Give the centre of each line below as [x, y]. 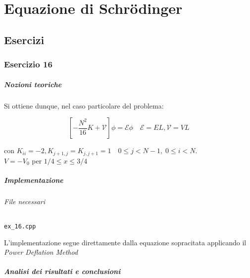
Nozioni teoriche [33, 84]
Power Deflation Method [41, 252]
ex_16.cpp [20, 226]
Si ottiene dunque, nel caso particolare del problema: [84, 105]
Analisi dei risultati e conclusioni [62, 271]
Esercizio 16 [28, 64]
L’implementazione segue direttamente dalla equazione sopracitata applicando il [125, 242]
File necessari [25, 201]
